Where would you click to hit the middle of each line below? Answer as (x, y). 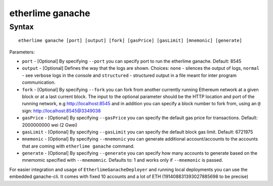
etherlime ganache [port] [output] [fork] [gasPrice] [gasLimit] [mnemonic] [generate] (130, 41)
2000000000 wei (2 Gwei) (50, 125)
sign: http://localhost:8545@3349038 (61, 111)
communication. (39, 82)
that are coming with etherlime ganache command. (78, 146)
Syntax (21, 27)
